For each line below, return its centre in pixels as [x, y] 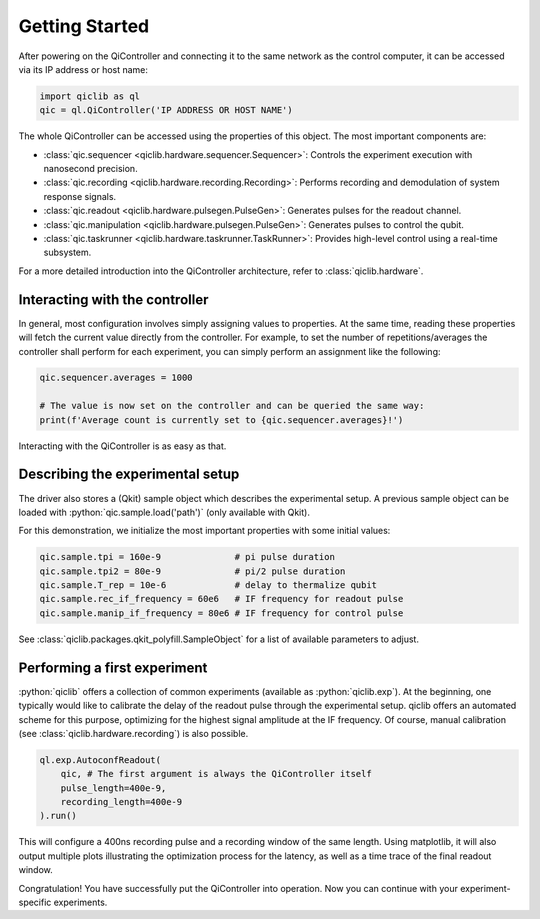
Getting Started [84, 26]
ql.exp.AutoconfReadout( [100, 759]
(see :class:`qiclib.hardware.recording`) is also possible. [133, 733]
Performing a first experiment [113, 667]
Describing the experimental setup [129, 474]
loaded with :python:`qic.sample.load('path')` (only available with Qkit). [164, 512]
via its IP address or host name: [83, 69]
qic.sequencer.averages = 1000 [116, 378]
